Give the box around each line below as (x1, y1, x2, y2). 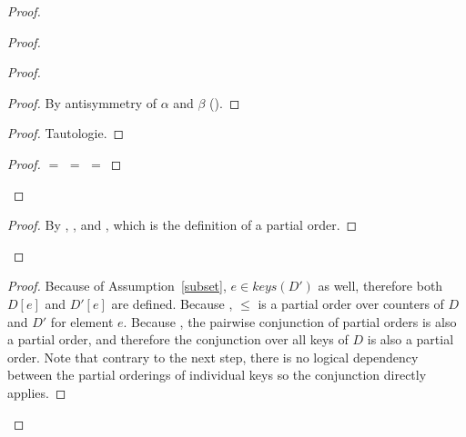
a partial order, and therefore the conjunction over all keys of (7, 330, 349, 349)
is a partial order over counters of (258, 293, 444, 313)
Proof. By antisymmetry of (7, 93, 157, 112)
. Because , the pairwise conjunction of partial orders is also (123, 312, 457, 331)
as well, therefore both (318, 276, 443, 295)
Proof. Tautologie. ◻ (7, 124, 125, 143)
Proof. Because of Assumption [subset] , (7, 276, 227, 295)
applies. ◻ (7, 382, 66, 402)
